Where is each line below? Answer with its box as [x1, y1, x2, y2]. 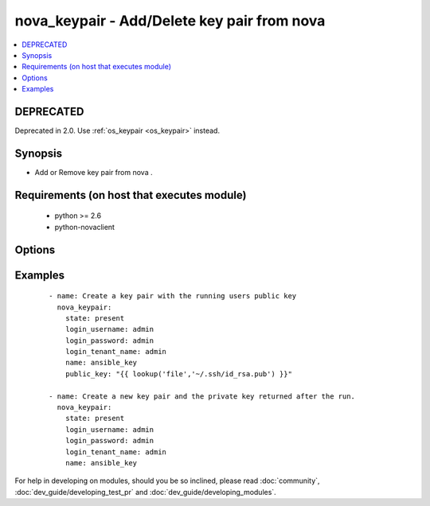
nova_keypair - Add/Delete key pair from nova [14, 12, 326, 29]
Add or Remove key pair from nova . [34, 167, 153, 177]
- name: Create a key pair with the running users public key [49, 291, 297, 301]
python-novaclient [54, 222, 115, 232]
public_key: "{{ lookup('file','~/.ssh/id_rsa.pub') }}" [64, 369, 292, 378]
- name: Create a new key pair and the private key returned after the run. [49, 391, 356, 401]
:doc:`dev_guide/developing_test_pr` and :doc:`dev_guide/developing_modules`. [14, 487, 276, 496]
